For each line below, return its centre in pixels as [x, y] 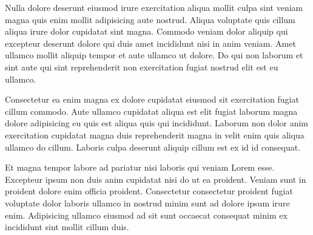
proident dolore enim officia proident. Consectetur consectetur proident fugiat [149, 191]
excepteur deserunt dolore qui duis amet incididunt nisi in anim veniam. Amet [150, 43]
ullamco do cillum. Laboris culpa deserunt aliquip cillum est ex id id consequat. [153, 147]
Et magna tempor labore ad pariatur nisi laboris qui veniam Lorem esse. [140, 167]
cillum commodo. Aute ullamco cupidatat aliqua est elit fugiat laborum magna [151, 111]
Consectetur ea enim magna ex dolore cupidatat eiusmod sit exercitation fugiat [152, 99]
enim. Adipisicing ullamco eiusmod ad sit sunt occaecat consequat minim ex [146, 215]
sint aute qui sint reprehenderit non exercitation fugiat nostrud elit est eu [142, 66]
